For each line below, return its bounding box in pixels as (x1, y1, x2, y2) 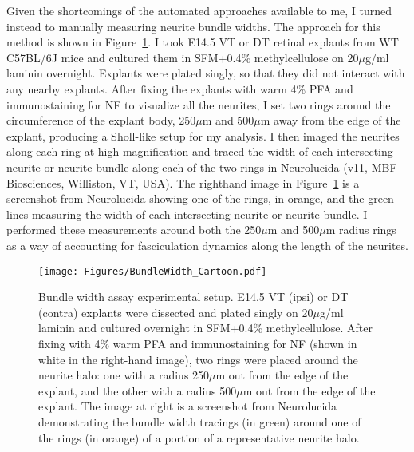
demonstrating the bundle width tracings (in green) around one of (38, 413, 361, 430)
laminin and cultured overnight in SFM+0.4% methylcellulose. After (38, 319, 373, 336)
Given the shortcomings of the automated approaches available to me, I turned (6, 2, 392, 18)
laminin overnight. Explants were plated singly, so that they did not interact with (6, 65, 405, 81)
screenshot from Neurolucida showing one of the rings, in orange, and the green (6, 190, 394, 207)
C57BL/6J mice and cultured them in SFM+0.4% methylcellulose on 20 (6, 49, 359, 65)
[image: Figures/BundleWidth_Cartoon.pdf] (38, 265, 267, 277)
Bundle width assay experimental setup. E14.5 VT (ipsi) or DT (38, 288, 349, 305)
